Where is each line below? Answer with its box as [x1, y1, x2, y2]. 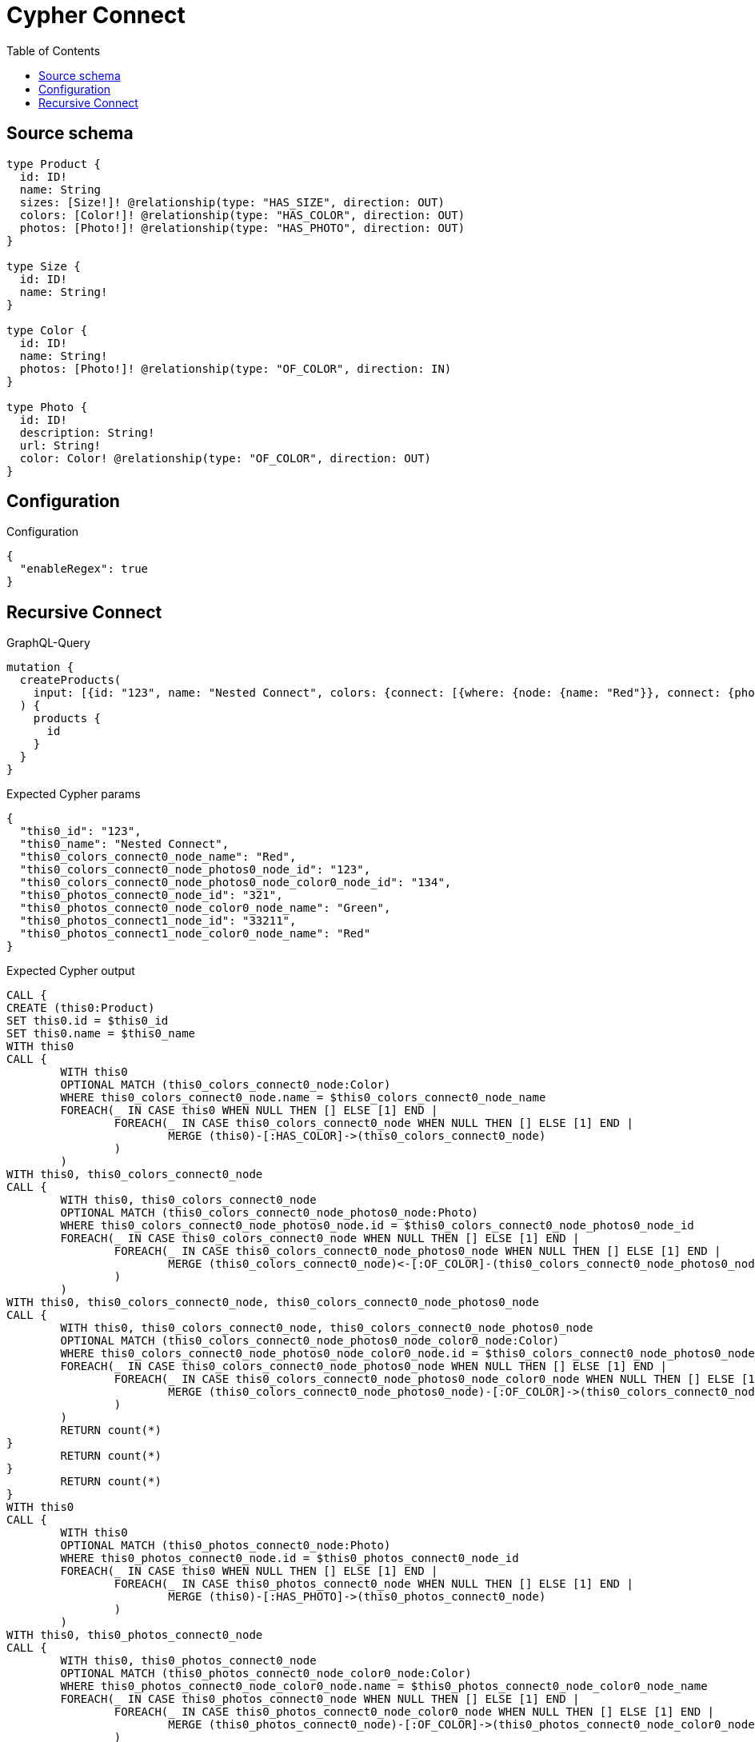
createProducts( [19, 673, 122, 687]
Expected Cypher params [6, 787, 141, 801]
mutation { [6, 661, 74, 674]
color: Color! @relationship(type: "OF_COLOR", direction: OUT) [19, 451, 432, 465]
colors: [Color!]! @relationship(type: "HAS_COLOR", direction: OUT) [19, 208, 465, 222]
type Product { [6, 157, 102, 170]
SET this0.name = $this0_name [6, 1027, 196, 1041]
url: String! [19, 438, 102, 452]
